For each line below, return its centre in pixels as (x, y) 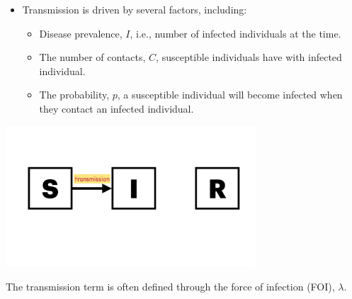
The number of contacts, (92, 57)
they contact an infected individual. (117, 108)
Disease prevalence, (81, 33)
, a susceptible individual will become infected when (230, 95)
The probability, (74, 95)
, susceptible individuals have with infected (249, 57)
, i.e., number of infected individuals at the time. (235, 33)
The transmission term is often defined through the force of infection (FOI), (170, 286)
